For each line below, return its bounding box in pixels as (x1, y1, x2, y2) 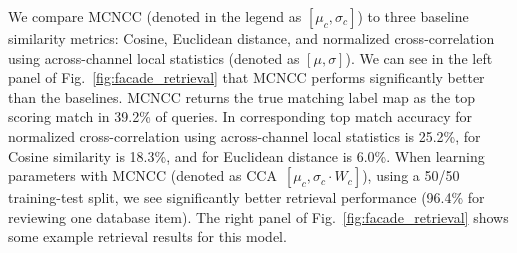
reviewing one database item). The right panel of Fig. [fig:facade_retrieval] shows (8, 206, 509, 227)
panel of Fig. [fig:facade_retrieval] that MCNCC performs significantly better (8, 67, 485, 88)
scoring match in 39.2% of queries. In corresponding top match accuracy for (8, 106, 473, 127)
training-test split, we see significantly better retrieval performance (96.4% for (8, 187, 485, 208)
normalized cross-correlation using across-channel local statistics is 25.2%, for (8, 125, 481, 146)
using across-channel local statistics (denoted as (8, 47, 300, 68)
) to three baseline (357, 6, 469, 26)
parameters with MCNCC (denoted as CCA (8, 165, 277, 186)
